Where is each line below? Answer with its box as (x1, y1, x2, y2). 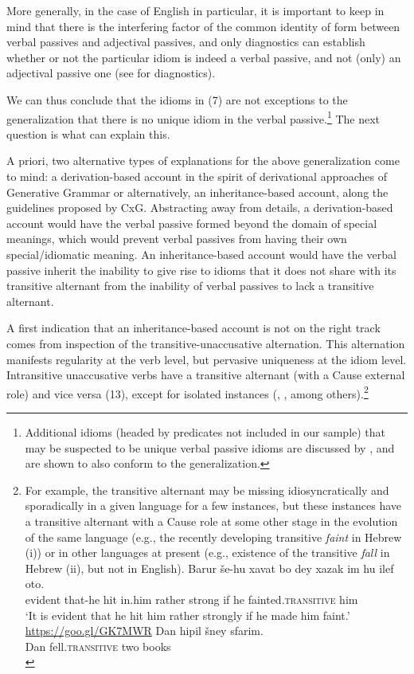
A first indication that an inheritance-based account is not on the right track (6, 319, 381, 336)
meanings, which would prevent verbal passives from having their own (6, 230, 347, 247)
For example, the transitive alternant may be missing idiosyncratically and (25, 481, 389, 498)
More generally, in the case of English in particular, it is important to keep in (6, 2, 385, 18)
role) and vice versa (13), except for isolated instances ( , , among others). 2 (6, 382, 369, 402)
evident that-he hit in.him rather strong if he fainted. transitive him (25, 590, 358, 607)
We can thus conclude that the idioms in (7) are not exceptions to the (6, 91, 348, 108)
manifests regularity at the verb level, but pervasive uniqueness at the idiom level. (6, 351, 407, 367)
